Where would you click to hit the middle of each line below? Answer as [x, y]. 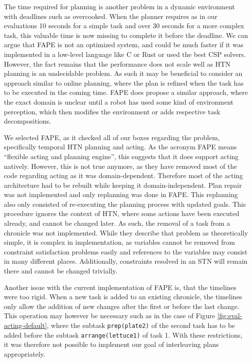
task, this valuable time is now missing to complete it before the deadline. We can [126, 35]
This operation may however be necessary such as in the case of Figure [109, 316]
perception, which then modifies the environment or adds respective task [112, 111]
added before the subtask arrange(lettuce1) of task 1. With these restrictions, [123, 335]
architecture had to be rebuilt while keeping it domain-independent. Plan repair [123, 185]
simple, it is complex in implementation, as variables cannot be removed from [119, 242]
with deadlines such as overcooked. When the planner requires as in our [111, 16]
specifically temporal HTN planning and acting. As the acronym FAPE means [120, 147]
